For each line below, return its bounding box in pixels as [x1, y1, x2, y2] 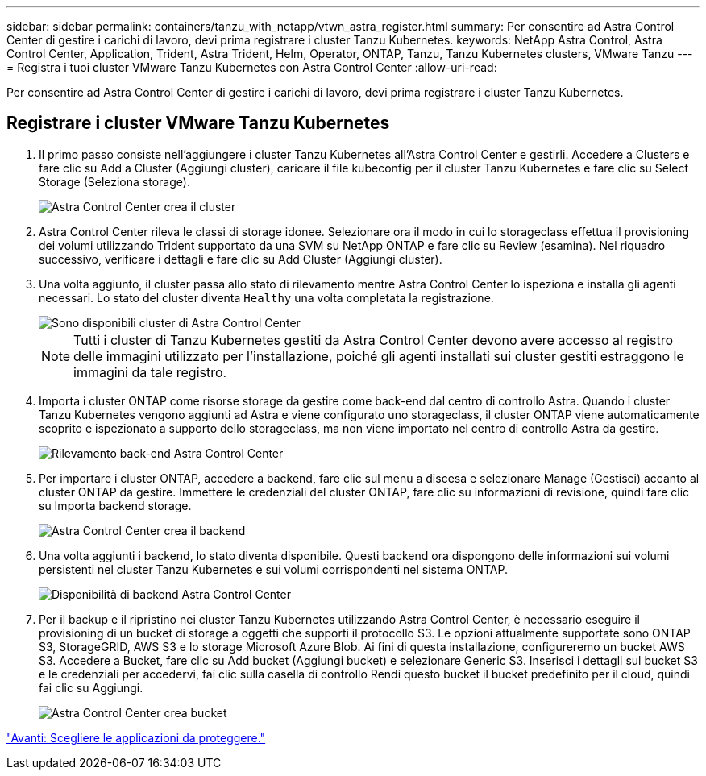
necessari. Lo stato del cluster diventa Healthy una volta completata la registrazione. [39, 290, 494, 305]
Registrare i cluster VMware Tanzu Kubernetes [6, 113, 390, 134]
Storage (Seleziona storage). [39, 174, 190, 189]
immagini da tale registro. [73, 363, 227, 380]
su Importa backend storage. [39, 498, 192, 512]
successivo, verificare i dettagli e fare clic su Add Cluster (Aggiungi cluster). [39, 251, 442, 266]
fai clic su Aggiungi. [39, 680, 143, 695]
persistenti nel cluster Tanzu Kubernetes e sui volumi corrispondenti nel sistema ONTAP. [39, 562, 508, 576]
